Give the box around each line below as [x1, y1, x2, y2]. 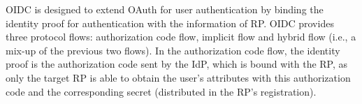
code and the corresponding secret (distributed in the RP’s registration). [6, 84, 317, 98]
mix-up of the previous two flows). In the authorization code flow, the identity [6, 43, 340, 57]
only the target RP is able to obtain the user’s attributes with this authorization [6, 70, 351, 84]
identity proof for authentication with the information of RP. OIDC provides [6, 15, 334, 30]
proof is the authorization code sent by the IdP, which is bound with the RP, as [6, 57, 348, 71]
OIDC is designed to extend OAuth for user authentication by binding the [6, 2, 324, 16]
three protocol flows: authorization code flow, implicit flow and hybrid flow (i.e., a [6, 29, 356, 44]
